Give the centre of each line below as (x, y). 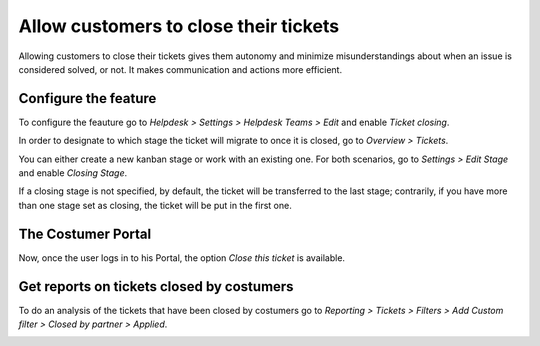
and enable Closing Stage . (73, 173)
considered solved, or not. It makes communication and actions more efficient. (180, 69)
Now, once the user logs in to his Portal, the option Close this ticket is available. (181, 257)
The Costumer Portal (85, 233)
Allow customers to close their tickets (179, 26)
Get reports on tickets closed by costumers (156, 286)
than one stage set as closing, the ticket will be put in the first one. (155, 205)
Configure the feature (87, 98)
